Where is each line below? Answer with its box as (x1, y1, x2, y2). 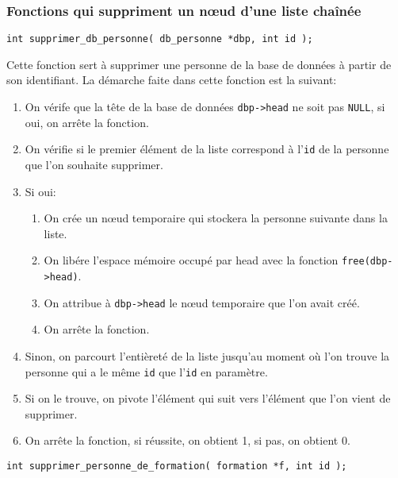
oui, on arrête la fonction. (25, 114, 149, 130)
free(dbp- (342, 256, 393, 268)
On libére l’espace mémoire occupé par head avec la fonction (44, 252, 339, 268)
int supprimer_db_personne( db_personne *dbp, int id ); (6, 33, 313, 45)
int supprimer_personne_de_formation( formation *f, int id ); (6, 460, 347, 472)
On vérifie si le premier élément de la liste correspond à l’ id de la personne (25, 141, 389, 157)
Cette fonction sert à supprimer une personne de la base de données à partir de (6, 56, 392, 72)
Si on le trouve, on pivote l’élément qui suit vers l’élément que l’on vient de (25, 390, 391, 407)
